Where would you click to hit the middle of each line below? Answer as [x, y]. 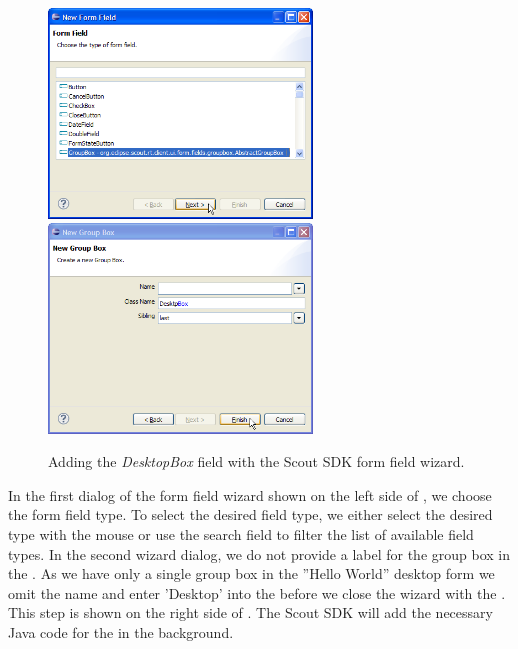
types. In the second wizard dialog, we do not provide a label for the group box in [259, 553]
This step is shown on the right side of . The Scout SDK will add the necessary [250, 612]
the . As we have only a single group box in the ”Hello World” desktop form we [251, 573]
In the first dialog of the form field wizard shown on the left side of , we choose [250, 494]
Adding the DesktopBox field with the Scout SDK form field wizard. [256, 461]
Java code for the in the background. [121, 632]
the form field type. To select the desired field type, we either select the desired [250, 514]
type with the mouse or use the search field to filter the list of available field [241, 534]
